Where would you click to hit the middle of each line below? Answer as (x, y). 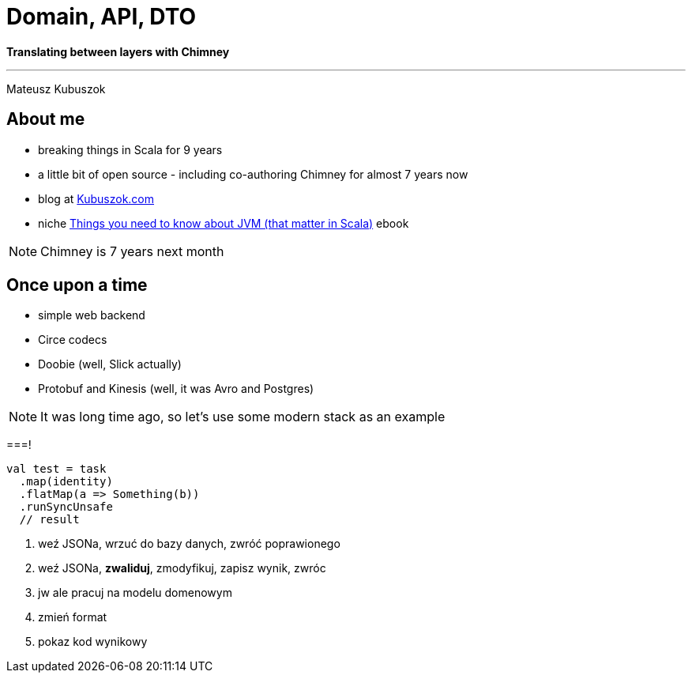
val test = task (56, 469)
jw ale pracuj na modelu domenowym (135, 593)
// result (49, 520)
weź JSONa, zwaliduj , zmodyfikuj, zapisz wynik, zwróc (182, 568)
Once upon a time (77, 285)
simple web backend (92, 315)
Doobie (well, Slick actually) (110, 364)
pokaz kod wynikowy (93, 642)
